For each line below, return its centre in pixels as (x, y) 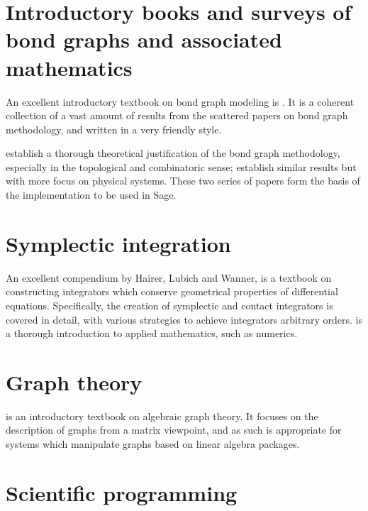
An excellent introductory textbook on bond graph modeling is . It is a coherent (180, 101)
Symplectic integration (118, 243)
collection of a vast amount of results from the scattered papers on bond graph (177, 115)
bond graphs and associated (144, 39)
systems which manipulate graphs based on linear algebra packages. (153, 444)
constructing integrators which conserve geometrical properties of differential (172, 291)
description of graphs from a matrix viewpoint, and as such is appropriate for (174, 430)
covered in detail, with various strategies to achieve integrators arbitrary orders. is (184, 319)
